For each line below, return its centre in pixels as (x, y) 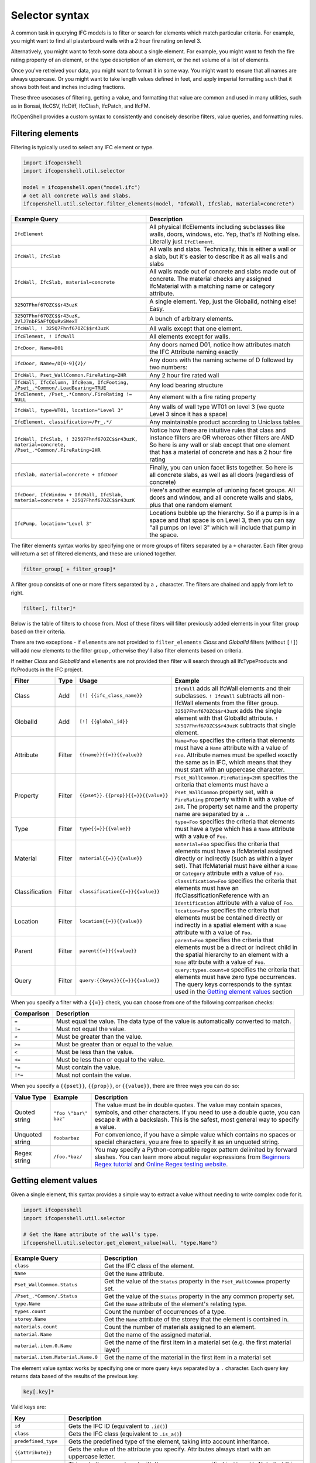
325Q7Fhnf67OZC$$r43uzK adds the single (228, 710)
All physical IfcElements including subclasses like (217, 226)
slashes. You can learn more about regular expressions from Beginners (192, 1157)
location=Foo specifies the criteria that (227, 910)
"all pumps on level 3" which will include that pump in (223, 527)
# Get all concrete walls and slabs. (77, 195)
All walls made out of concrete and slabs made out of (223, 271)
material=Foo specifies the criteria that (227, 844)
